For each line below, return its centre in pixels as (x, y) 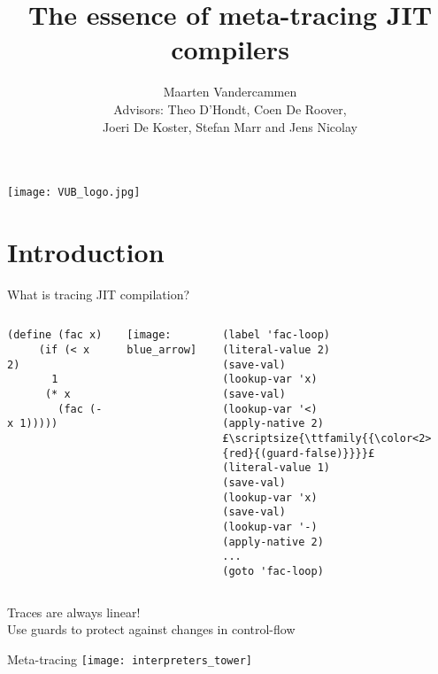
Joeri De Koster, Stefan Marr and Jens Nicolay (230, 126)
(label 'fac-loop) (276, 335)
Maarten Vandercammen (230, 92)
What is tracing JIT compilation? (99, 294)
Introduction (86, 251)
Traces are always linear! (74, 612)
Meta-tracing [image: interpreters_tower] (130, 659)
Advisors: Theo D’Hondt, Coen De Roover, (230, 108)
